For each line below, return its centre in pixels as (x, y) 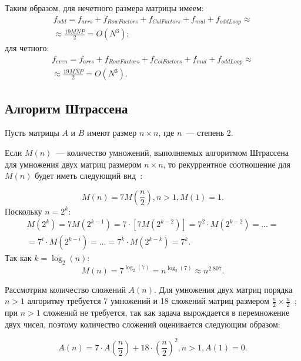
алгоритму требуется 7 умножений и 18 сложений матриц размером (148, 301)
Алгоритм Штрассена (66, 108)
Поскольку (24, 211)
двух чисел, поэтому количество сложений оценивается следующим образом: (143, 324)
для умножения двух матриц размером (73, 164)
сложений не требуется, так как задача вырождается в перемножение (166, 312)
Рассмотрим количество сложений (65, 289)
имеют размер (112, 133)
